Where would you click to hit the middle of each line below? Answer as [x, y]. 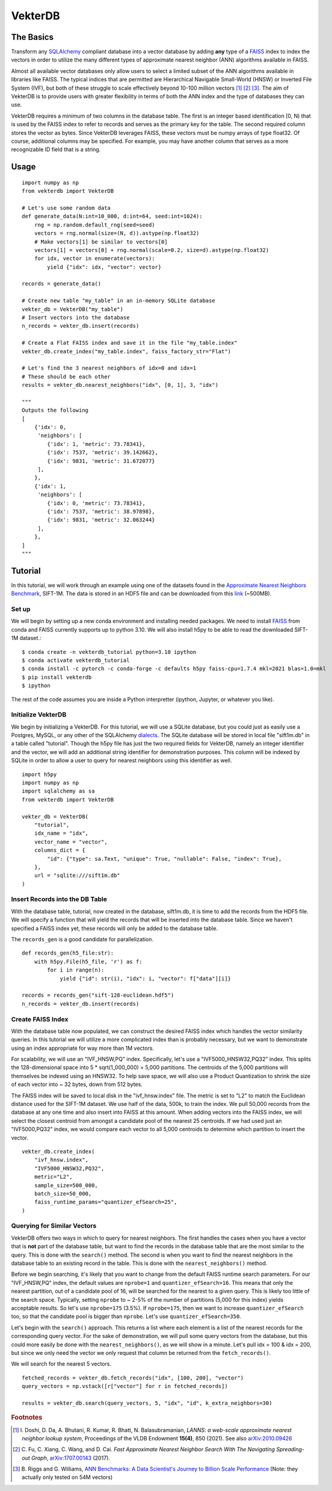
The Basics [32, 37]
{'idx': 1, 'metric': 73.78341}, [96, 444]
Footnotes [27, 1417]
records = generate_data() [62, 284]
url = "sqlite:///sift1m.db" [77, 876]
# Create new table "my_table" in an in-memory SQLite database [119, 301]
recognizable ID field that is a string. [56, 149]
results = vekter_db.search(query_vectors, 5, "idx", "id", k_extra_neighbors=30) [147, 1403]
